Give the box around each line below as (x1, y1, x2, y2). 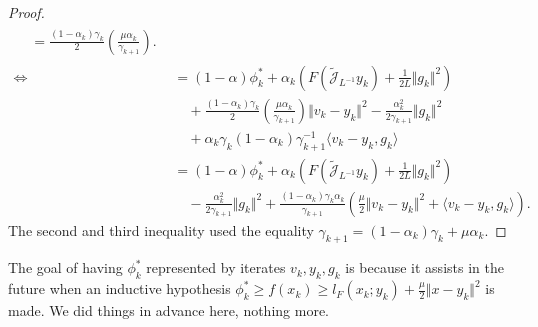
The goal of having (8, 257, 123, 278)
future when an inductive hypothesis (8, 278, 231, 299)
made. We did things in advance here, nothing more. (8, 300, 330, 321)
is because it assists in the (345, 257, 504, 278)
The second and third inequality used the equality (8, 219, 314, 240)
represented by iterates (146, 257, 286, 278)
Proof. (8, 2, 45, 22)
